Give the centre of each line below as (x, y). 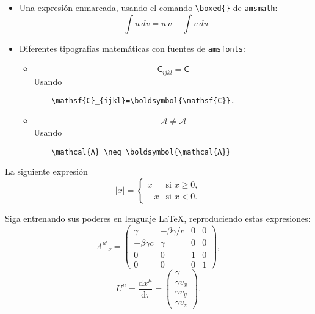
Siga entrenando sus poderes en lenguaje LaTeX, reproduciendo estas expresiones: (158, 218)
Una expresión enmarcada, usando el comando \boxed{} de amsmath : (148, 7)
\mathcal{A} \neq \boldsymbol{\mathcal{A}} (141, 152)
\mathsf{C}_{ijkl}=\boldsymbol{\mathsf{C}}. (143, 101)
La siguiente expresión (46, 171)
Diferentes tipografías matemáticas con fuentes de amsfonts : (132, 48)
